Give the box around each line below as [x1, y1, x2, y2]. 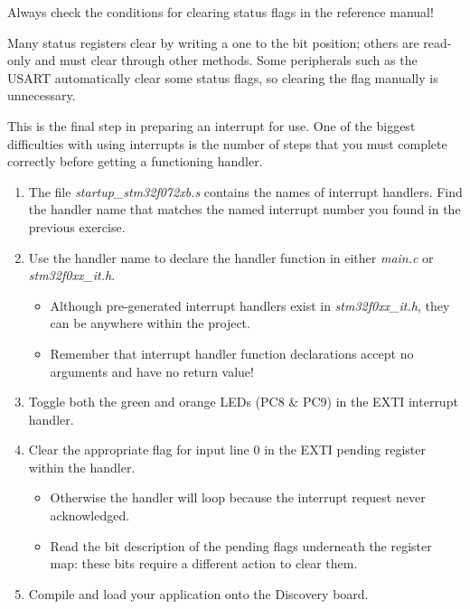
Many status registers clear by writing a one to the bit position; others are [7, 33, 419, 52]
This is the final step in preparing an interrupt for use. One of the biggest [7, 116, 416, 135]
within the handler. [28, 457, 136, 476]
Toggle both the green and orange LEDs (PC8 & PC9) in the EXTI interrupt [28, 392, 458, 411]
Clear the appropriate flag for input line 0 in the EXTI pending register [28, 440, 427, 459]
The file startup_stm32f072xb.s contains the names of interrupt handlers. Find [28, 182, 463, 201]
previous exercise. [28, 217, 126, 236]
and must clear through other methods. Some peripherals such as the [34, 51, 418, 70]
